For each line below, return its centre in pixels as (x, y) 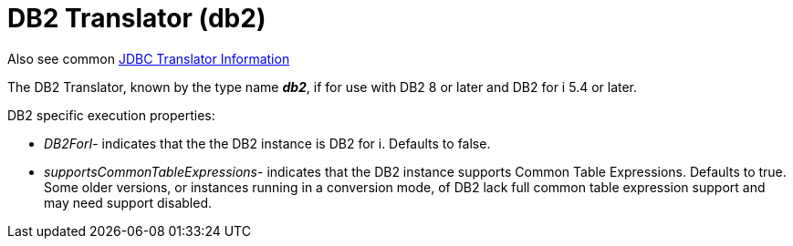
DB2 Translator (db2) (137, 18)
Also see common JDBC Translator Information (149, 58)
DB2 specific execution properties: (111, 115)
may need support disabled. (128, 202)
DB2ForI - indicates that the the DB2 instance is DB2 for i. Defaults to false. (267, 143)
